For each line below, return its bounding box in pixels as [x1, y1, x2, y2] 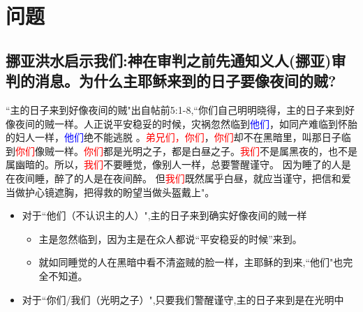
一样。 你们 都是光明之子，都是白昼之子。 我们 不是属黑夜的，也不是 [54, 143, 357, 158]
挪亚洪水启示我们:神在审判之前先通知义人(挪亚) [6, 49, 332, 70]
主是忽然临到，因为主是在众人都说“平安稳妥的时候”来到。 [38, 231, 302, 246]
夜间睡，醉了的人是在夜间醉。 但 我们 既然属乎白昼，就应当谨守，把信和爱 [15, 170, 351, 185]
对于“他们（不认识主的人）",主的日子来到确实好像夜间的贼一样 [22, 208, 307, 223]
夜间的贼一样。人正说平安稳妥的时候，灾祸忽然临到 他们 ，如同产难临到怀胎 [15, 116, 357, 131]
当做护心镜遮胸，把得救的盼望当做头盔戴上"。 [6, 184, 215, 199]
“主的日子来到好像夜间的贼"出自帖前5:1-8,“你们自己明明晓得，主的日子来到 [6, 102, 345, 117]
